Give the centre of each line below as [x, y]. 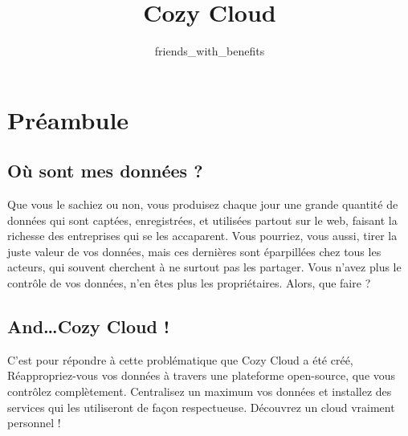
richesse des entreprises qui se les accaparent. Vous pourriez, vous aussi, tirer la [202, 236]
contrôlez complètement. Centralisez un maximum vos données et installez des [200, 391]
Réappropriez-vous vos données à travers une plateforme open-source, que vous [202, 375]
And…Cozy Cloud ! [89, 326]
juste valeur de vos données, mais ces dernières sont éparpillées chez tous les [194, 251]
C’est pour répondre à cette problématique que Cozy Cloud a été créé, [180, 359]
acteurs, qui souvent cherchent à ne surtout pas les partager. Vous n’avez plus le [204, 267]
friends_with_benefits [210, 51]
